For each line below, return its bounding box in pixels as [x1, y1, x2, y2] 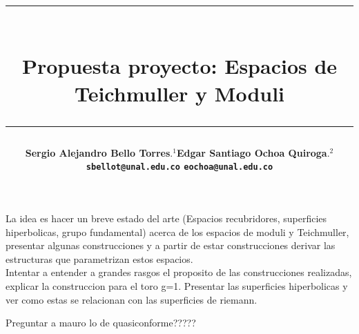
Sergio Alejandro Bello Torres [25, 145, 171, 159]
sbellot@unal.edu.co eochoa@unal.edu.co [86, 162, 273, 173]
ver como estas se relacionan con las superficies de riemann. [6, 292, 258, 306]
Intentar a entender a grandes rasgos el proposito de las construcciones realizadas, [6, 265, 352, 279]
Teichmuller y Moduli [74, 79, 285, 107]
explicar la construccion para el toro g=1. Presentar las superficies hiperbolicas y [6, 278, 348, 293]
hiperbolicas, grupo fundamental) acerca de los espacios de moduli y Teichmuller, [6, 224, 349, 239]
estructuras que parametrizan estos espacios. [6, 251, 193, 266]
